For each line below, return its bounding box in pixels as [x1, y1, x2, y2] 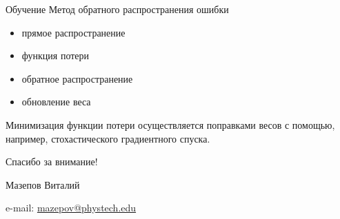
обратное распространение [21, 71, 133, 85]
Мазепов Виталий [6, 177, 80, 191]
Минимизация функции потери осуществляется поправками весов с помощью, [6, 117, 335, 132]
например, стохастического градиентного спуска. [6, 131, 210, 145]
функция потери [21, 48, 90, 63]
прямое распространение [21, 25, 126, 39]
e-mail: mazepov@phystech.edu [6, 200, 137, 215]
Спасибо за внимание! [6, 154, 98, 169]
